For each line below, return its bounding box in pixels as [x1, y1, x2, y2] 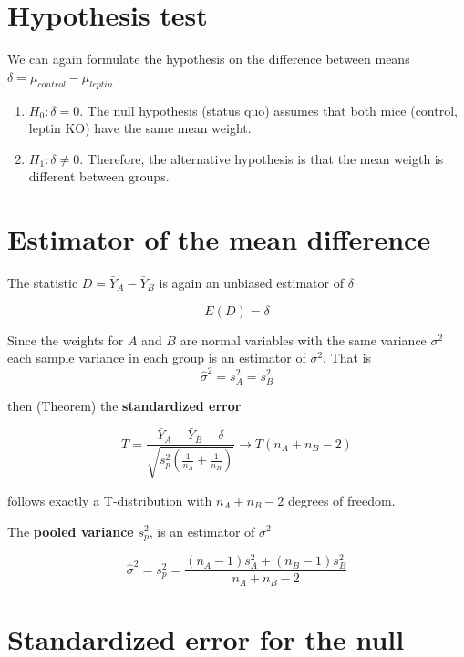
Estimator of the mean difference [7, 221, 431, 258]
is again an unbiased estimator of [159, 273, 344, 293]
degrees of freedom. [287, 490, 396, 509]
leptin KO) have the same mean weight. [28, 118, 252, 138]
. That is [323, 348, 372, 367]
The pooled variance [7, 521, 134, 540]
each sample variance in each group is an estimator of [7, 348, 306, 367]
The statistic [7, 273, 78, 293]
